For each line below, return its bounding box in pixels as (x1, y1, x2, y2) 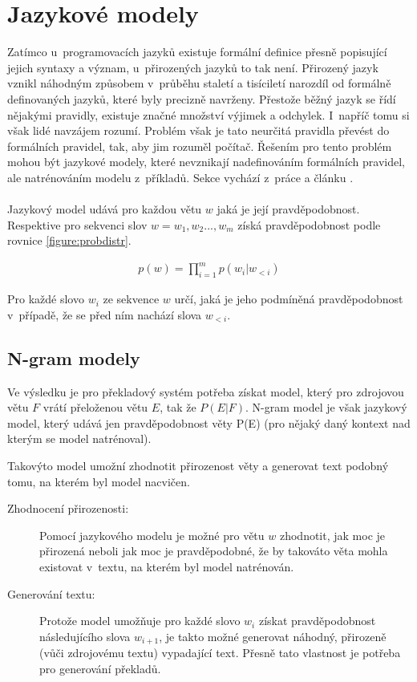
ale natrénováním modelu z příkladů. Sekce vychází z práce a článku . (7, 168, 354, 185)
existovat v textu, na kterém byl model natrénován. (39, 558, 294, 574)
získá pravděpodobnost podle (237, 216, 381, 233)
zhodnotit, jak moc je (279, 526, 386, 543)
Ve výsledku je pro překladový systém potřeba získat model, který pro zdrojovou (7, 383, 404, 400)
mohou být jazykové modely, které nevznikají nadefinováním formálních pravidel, (7, 153, 406, 170)
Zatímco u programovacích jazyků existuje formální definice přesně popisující (7, 43, 387, 60)
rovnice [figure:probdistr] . (7, 232, 132, 249)
